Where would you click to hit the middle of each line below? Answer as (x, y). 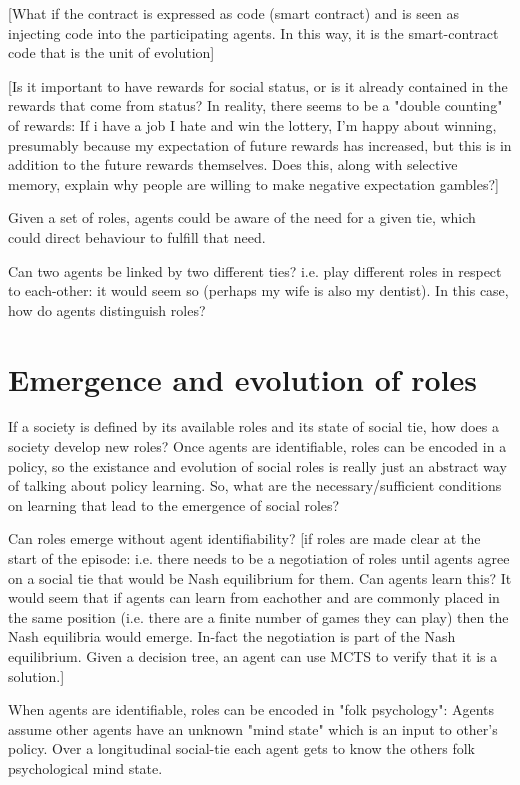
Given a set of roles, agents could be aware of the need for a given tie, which (242, 217)
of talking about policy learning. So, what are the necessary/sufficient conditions (255, 485)
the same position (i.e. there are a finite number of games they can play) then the (258, 616)
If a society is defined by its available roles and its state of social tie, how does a (253, 426)
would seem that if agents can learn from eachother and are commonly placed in (254, 597)
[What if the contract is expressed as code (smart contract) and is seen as (234, 13)
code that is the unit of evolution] (111, 52)
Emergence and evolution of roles (243, 378)
